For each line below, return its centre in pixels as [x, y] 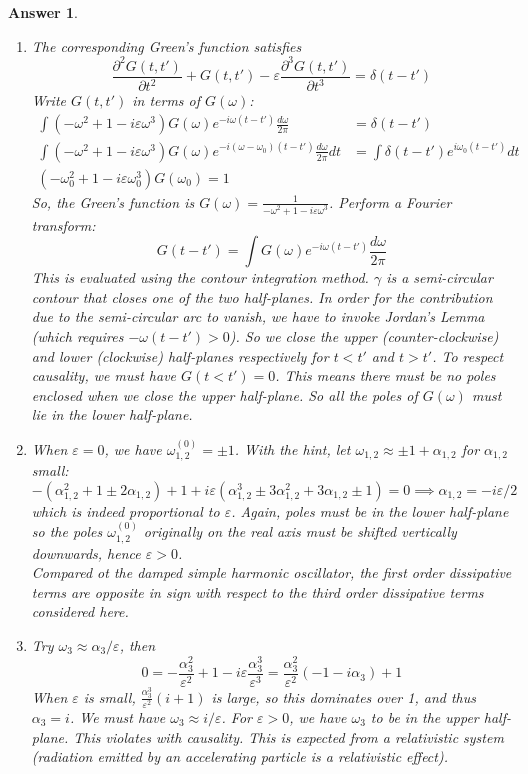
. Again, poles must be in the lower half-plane [370, 510]
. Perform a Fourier [390, 201]
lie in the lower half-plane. [112, 414]
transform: [63, 224]
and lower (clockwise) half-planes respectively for [180, 355]
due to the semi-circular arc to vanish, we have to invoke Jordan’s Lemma [258, 316]
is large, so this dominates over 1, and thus [343, 696]
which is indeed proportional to [125, 510]
